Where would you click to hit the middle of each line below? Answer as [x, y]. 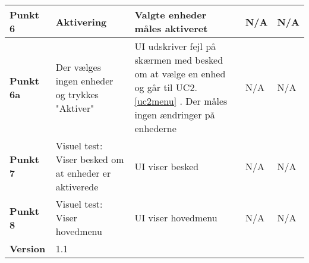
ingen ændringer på [175, 115]
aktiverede [77, 187]
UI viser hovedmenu [176, 217]
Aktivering [81, 21]
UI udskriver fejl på [175, 46]
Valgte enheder [171, 15]
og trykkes [77, 94]
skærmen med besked [179, 60]
